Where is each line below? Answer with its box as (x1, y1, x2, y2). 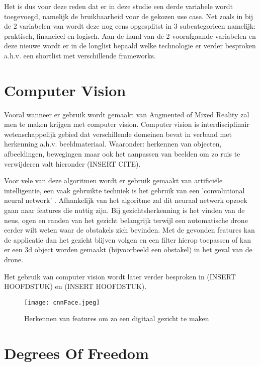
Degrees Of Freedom (4, 343, 149, 363)
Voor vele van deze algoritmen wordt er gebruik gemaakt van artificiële (4, 175, 223, 186)
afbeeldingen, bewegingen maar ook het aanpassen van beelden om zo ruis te (4, 149, 240, 159)
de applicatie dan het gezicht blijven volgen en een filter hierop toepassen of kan (4, 234, 251, 245)
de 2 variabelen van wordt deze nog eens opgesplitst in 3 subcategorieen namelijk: (4, 21, 256, 31)
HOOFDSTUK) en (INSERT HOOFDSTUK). (4, 281, 147, 291)
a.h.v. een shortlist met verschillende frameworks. (4, 50, 156, 60)
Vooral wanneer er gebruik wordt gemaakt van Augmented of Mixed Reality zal (4, 109, 249, 119)
